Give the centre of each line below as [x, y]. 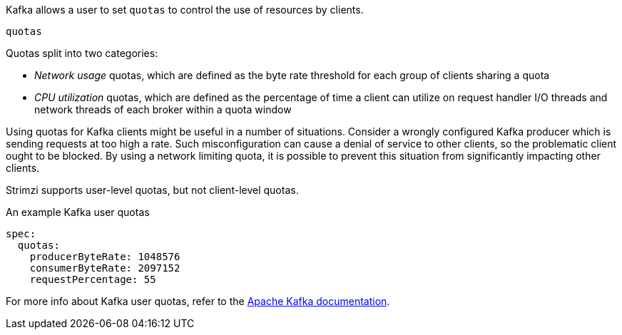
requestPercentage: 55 [93, 279]
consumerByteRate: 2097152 [105, 268]
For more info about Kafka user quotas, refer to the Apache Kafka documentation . [198, 301]
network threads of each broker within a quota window [163, 109]
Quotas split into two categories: [82, 53]
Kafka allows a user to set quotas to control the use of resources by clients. [185, 10]
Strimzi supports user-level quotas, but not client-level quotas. [152, 190]
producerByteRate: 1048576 [105, 257]
